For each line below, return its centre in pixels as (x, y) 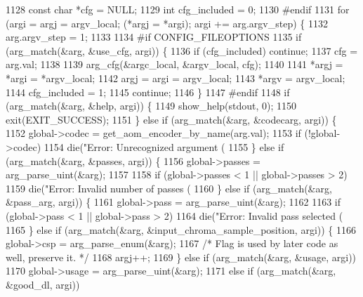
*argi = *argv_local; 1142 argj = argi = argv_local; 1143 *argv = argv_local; (176, 78)
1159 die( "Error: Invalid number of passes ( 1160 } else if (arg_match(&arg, (169, 188)
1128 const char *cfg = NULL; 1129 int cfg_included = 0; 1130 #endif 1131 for (178, 9)
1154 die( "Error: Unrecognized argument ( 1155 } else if (164, 146)
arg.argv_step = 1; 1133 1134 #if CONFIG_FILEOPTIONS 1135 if (154, 37)
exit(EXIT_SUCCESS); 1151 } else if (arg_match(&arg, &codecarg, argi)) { (171, 119)
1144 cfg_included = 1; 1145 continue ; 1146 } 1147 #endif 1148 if (148, 92)
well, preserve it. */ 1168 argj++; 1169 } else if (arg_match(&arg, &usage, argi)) (181, 257)
